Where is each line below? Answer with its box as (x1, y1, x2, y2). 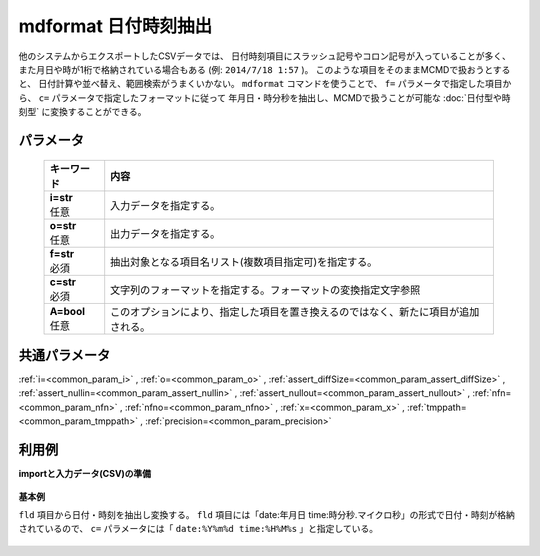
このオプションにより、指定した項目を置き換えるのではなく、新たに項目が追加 (110, 305, 480, 319)
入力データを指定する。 (110, 198, 221, 212)
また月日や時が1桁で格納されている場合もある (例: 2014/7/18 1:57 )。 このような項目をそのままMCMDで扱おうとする (18, 63, 511, 75)
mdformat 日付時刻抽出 (18, 15, 213, 37)
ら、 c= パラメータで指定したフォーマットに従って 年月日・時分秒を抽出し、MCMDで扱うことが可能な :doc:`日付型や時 (18, 91, 511, 104)
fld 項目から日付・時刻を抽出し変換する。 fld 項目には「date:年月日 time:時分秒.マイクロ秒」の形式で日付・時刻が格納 (18, 508, 515, 520)
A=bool (49, 304, 85, 318)
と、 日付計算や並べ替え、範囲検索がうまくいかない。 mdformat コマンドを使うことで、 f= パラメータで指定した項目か (18, 78, 512, 90)
